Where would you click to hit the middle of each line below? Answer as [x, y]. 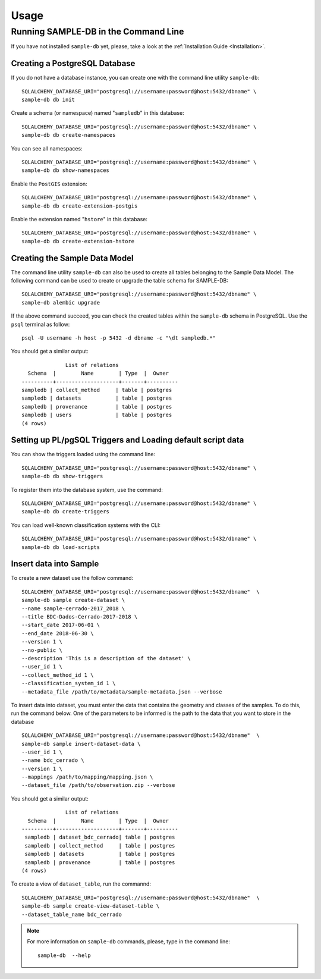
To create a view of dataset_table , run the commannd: [81, 884]
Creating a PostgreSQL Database [73, 63]
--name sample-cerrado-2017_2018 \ [73, 608]
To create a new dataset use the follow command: [72, 578]
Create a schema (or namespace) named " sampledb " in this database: [97, 113]
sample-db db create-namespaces [69, 135]
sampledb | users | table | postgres [97, 415]
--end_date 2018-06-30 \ [58, 633]
